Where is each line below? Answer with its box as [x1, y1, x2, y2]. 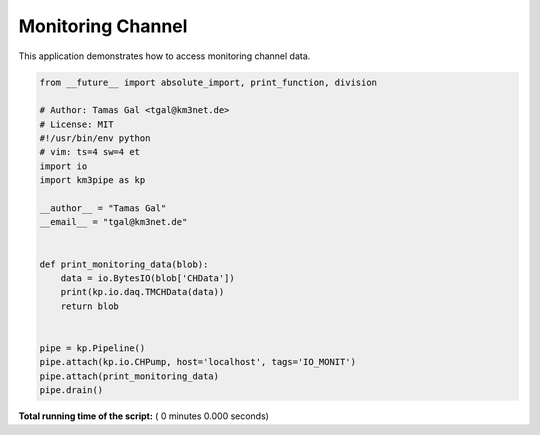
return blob [60, 300, 120, 312]
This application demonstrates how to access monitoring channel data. [18, 50, 311, 62]
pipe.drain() [39, 385, 104, 396]
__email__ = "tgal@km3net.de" [39, 216, 188, 228]
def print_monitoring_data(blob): [39, 258, 209, 270]
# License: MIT [39, 118, 114, 130]
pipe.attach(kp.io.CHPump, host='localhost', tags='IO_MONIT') [39, 356, 357, 368]
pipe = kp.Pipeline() [39, 342, 146, 354]
